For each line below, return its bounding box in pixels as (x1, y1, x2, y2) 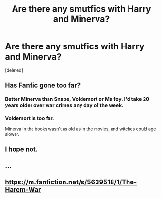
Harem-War (5, 185, 41, 194)
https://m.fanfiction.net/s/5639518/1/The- (5, 178, 137, 186)
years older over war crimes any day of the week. (5, 102, 124, 108)
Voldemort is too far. (5, 115, 54, 122)
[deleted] (5, 67, 23, 73)
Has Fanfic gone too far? (5, 81, 81, 90)
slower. (5, 131, 19, 137)
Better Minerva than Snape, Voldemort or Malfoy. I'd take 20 (5, 96, 149, 103)
